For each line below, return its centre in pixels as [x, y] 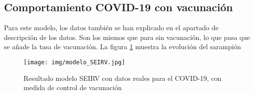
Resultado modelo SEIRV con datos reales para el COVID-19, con [123, 78]
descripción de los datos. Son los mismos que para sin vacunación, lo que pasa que [127, 37]
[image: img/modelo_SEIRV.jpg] [74, 62]
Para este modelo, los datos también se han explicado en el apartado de [111, 28]
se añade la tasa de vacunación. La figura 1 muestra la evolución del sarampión [123, 47]
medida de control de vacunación [73, 87]
